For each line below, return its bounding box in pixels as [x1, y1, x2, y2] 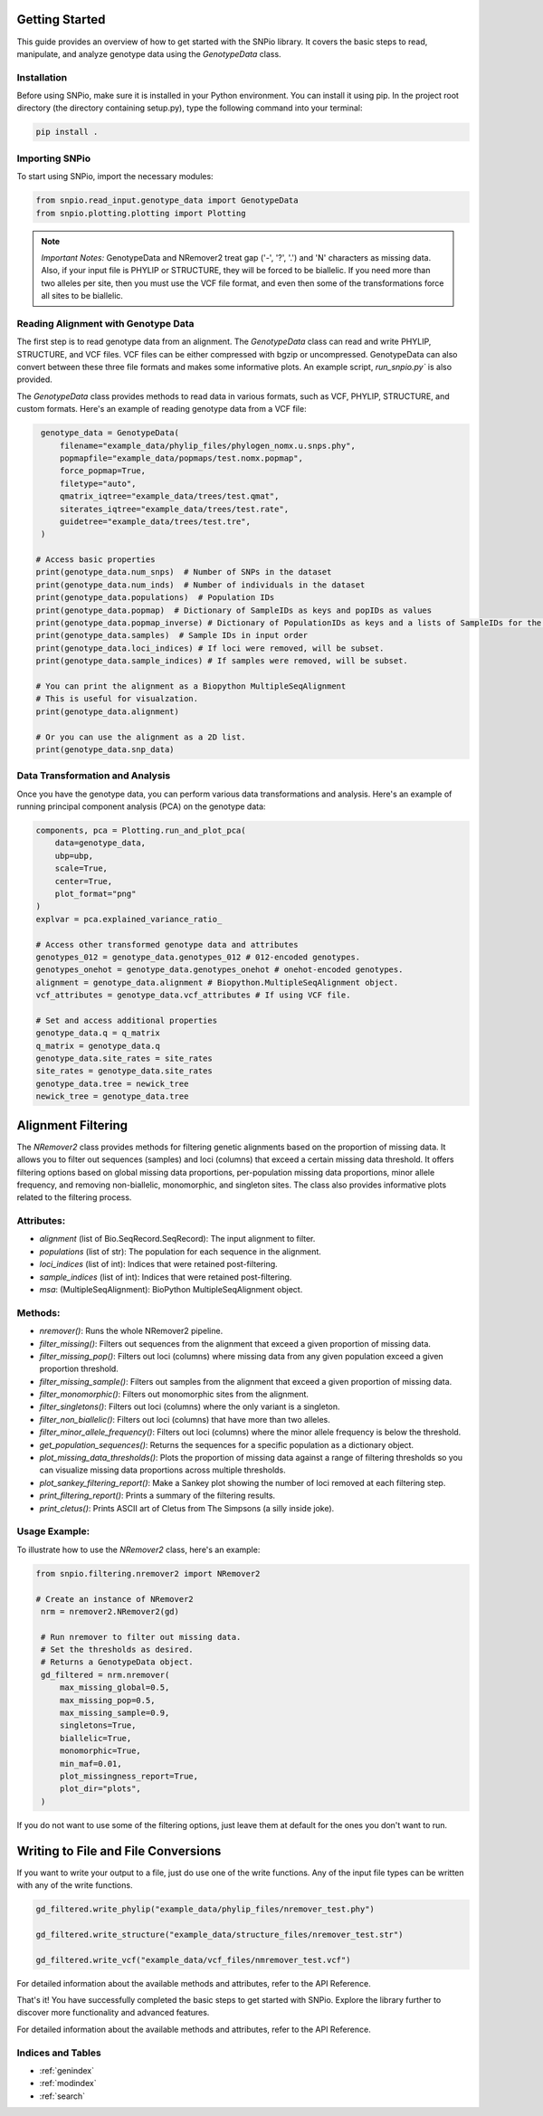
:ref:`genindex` [39, 2064, 95, 2076]
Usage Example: [16, 1525, 90, 1538]
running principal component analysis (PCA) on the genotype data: [16, 801, 266, 812]
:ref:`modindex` [39, 2078, 97, 2089]
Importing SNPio [16, 152, 90, 165]
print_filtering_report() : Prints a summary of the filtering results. [39, 1490, 276, 1501]
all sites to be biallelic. [41, 291, 124, 301]
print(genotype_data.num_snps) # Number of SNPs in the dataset [35, 567, 332, 577]
